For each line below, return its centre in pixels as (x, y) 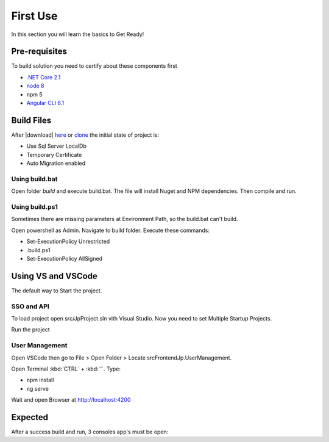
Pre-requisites (39, 52)
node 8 (35, 86)
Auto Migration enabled (56, 163)
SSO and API (30, 306)
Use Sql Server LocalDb (56, 146)
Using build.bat (34, 179)
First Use (34, 16)
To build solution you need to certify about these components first (94, 66)
